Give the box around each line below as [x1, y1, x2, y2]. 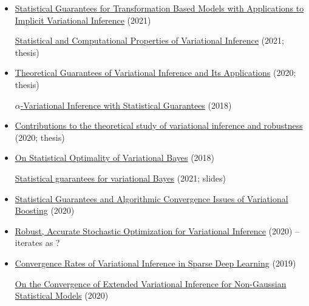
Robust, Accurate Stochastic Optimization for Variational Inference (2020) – [15, 224, 300, 237]
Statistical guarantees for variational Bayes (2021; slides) [15, 171, 226, 184]
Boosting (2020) [15, 204, 75, 217]
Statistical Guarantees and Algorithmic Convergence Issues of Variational [15, 192, 288, 205]
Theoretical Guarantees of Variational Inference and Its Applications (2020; [15, 66, 296, 79]
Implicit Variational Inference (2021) [15, 13, 151, 26]
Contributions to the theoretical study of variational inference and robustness [15, 119, 303, 132]
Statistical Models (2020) [15, 289, 109, 302]
